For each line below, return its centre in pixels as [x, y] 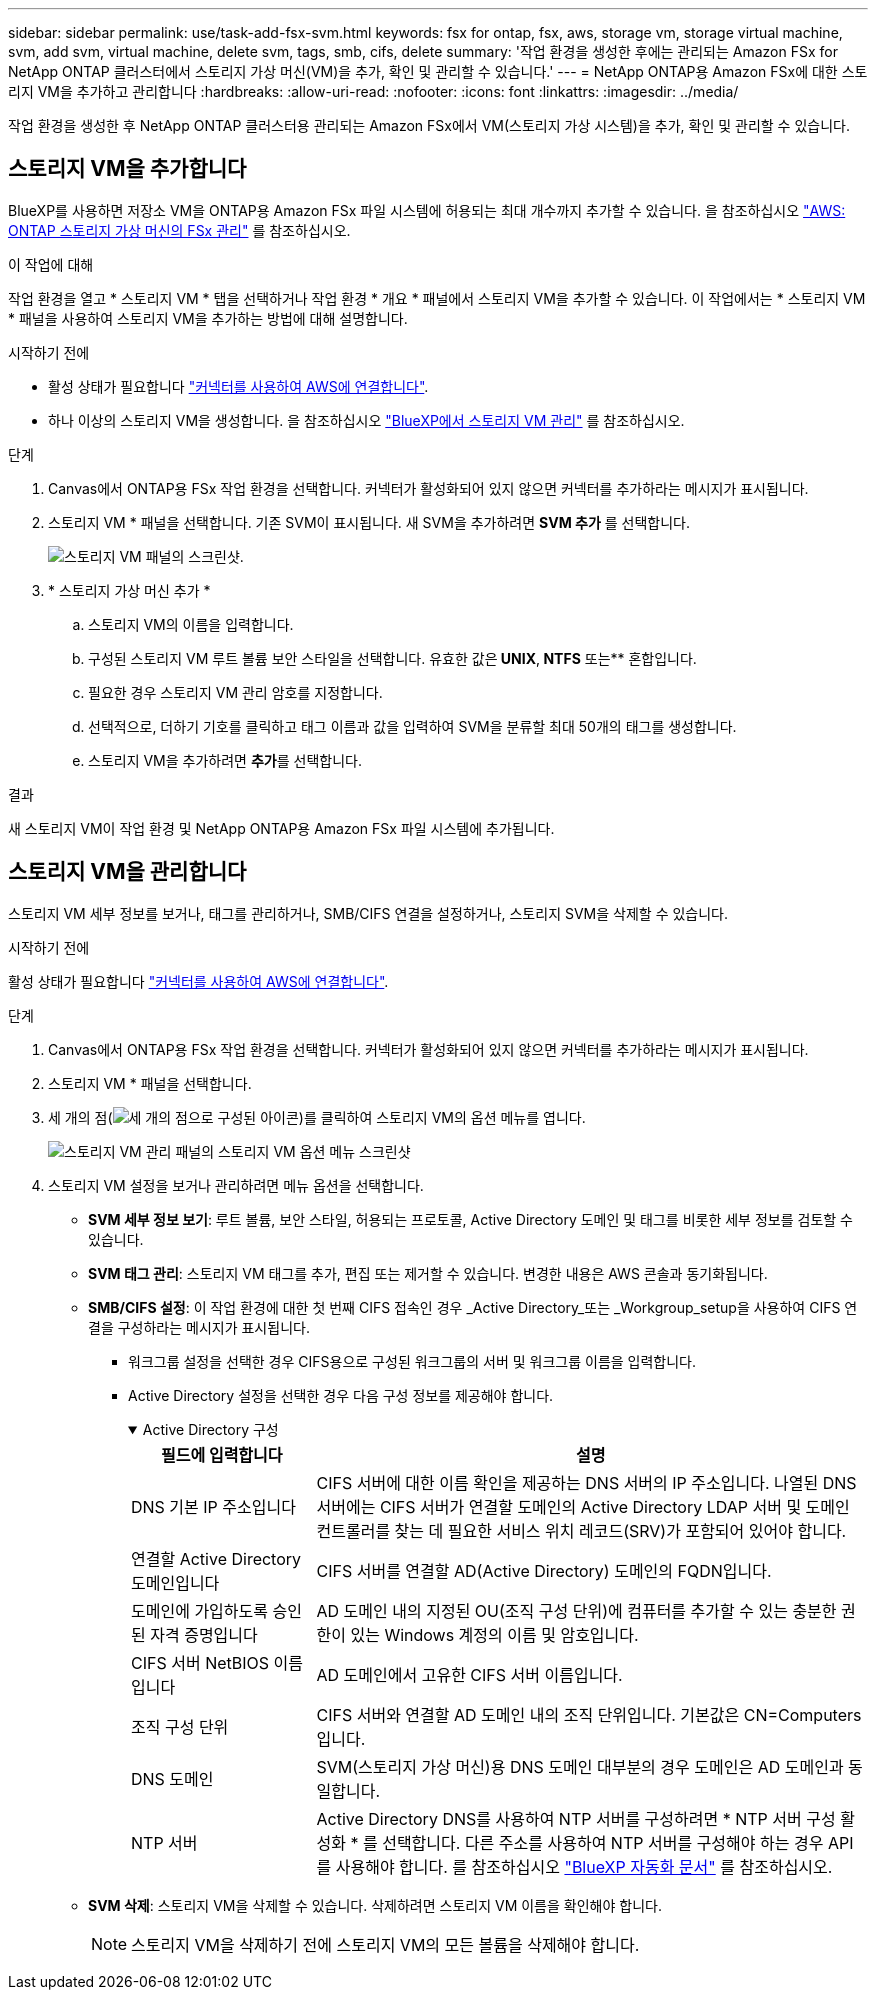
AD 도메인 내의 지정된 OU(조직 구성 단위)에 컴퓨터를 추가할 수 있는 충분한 [576, 1610]
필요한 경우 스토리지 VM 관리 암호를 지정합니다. [235, 692]
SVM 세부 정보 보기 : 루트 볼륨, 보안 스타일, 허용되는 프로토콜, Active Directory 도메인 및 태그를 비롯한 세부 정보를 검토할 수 [470, 1219]
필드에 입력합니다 [221, 1454]
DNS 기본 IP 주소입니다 [213, 1506]
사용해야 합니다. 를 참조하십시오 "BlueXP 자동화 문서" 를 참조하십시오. [584, 1866]
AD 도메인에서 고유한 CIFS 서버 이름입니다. [469, 1674]
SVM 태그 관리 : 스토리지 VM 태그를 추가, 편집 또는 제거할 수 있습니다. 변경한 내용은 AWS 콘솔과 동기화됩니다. [428, 1273]
